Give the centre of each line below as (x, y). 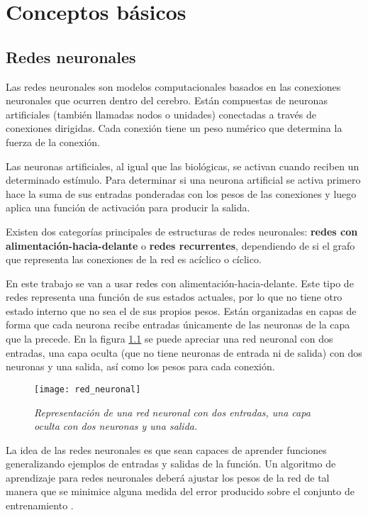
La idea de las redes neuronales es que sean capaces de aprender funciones (166, 449)
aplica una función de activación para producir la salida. (128, 207)
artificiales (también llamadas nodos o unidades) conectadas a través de (161, 114)
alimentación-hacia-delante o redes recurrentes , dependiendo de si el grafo (180, 245)
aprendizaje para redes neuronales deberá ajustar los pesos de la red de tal (168, 477)
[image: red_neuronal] (88, 389)
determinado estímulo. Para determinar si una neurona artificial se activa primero (183, 180)
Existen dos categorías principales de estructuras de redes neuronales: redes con (182, 231)
